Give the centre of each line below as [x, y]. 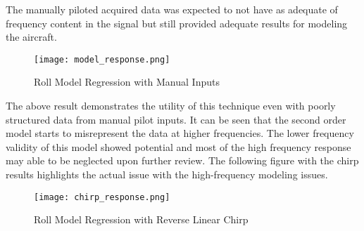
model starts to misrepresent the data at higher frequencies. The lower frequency [180, 133]
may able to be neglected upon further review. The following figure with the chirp [182, 160]
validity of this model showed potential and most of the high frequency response [178, 146]
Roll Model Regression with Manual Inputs [127, 82]
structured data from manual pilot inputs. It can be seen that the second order [176, 119]
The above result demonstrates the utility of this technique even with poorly [171, 106]
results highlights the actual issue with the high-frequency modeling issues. [167, 174]
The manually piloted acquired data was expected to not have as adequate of [172, 9]
